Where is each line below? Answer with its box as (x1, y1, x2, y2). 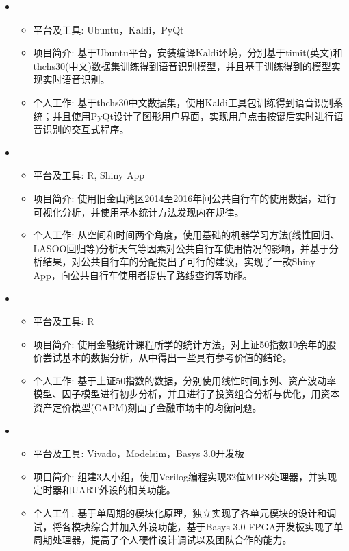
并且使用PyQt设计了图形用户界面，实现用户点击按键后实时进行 (52, 108, 334, 123)
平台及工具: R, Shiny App (33, 168, 144, 182)
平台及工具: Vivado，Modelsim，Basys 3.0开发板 (33, 446, 245, 461)
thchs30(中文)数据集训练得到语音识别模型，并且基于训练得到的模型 (33, 58, 331, 73)
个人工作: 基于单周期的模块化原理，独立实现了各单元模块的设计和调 (33, 506, 337, 520)
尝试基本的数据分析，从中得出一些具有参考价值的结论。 (42, 350, 292, 365)
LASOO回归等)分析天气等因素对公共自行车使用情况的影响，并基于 (33, 241, 329, 255)
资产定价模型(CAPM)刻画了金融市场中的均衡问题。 (33, 400, 262, 415)
